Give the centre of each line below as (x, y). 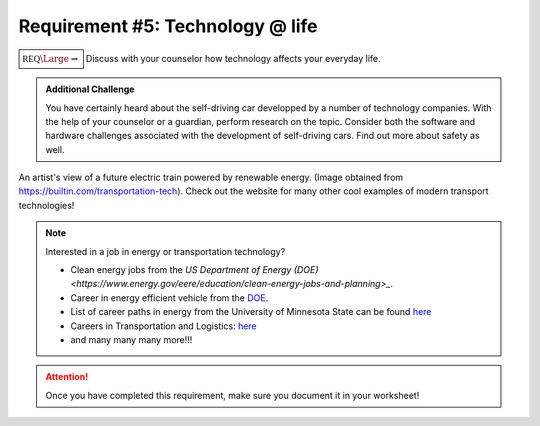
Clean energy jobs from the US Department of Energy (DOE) (194, 270)
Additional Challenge (90, 89)
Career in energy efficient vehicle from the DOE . (169, 297)
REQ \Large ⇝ (50, 58)
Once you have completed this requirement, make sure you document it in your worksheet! (232, 395)
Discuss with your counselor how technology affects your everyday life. (233, 58)
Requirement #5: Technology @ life (168, 26)
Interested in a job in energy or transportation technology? (165, 251)
